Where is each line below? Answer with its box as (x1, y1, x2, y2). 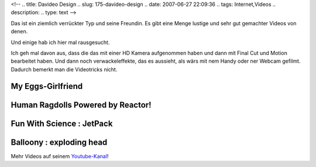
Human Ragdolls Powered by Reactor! (11, 100, 152, 110)
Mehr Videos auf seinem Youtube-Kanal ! (11, 152, 109, 159)
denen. (11, 28, 28, 35)
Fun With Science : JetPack (11, 118, 113, 128)
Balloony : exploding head (11, 137, 108, 147)
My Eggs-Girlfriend (11, 81, 83, 91)
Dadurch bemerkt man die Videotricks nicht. (11, 66, 118, 73)
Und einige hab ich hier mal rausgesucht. (11, 39, 110, 46)
